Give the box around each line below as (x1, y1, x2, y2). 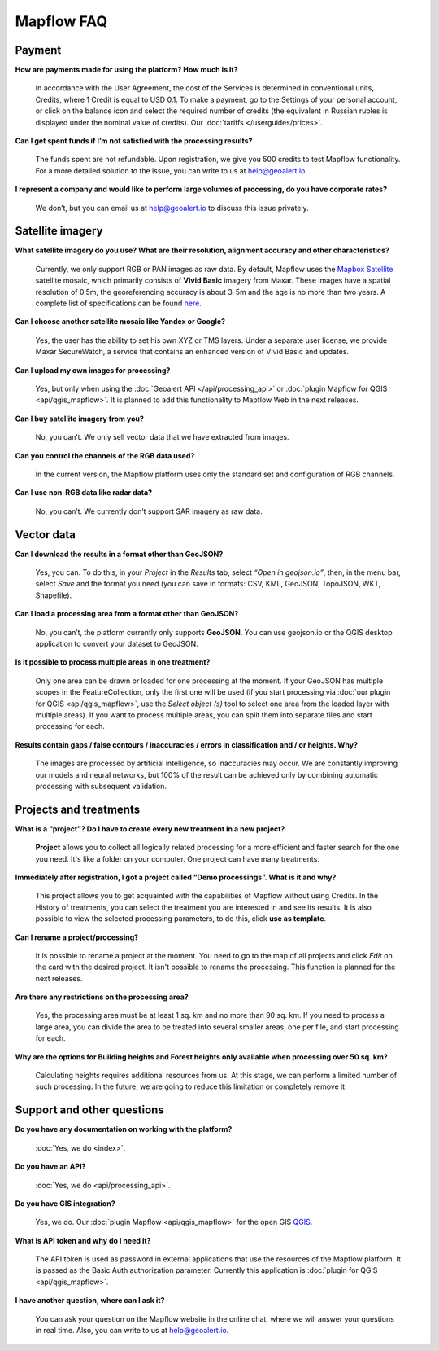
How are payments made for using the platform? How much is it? (15, 65, 239, 75)
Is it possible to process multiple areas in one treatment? (15, 657, 211, 667)
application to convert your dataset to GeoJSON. (35, 638, 198, 648)
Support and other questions (15, 1103, 164, 1117)
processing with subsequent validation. (35, 781, 167, 791)
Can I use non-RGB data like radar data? (15, 488, 153, 498)
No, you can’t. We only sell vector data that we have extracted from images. (35, 432, 289, 442)
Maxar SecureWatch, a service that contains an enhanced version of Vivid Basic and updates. (35, 347, 350, 357)
